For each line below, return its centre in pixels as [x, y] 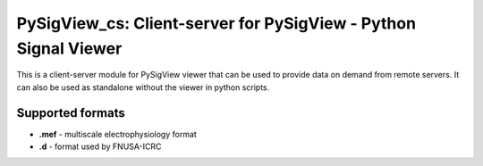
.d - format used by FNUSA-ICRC [100, 146]
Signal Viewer [69, 48]
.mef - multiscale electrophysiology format [118, 134]
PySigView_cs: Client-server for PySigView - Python [216, 23]
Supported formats [71, 113]
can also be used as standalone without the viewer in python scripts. [143, 87]
